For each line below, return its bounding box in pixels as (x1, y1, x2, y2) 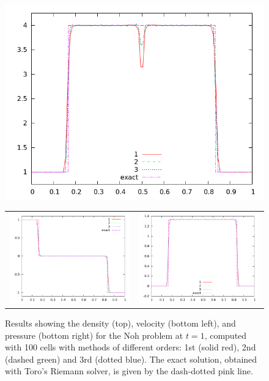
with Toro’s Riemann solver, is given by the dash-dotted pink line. (5, 364, 253, 377)
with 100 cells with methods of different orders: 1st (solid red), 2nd (5, 341, 256, 353)
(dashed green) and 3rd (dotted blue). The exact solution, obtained (5, 352, 257, 365)
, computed (204, 328, 247, 341)
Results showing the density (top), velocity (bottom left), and (5, 316, 236, 329)
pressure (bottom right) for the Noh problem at (5, 328, 183, 341)
